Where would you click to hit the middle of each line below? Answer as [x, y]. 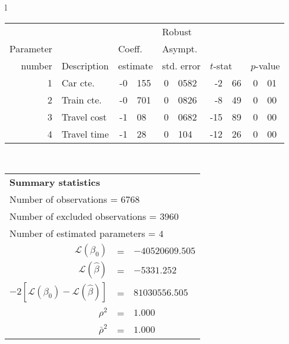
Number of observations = [64, 199]
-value [268, 65]
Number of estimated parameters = [83, 233]
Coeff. [130, 48]
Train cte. [82, 99]
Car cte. [78, 82]
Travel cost [84, 116]
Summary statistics [55, 182]
